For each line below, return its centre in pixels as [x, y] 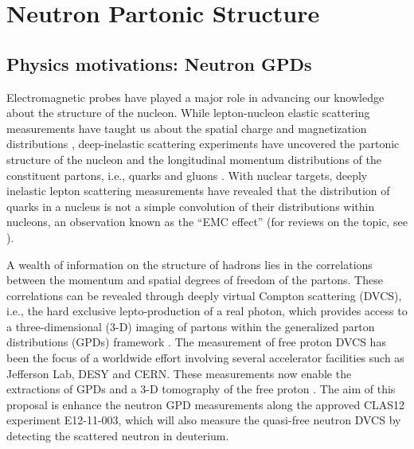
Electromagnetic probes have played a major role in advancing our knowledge [195, 97]
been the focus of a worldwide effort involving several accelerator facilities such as [205, 358]
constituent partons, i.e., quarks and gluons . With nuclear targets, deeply [187, 175]
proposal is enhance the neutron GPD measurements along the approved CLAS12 [206, 404]
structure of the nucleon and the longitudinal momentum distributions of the [194, 159]
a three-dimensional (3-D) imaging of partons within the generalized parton [191, 326]
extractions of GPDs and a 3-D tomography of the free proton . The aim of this [201, 389]
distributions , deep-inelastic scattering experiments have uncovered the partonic [203, 144]
